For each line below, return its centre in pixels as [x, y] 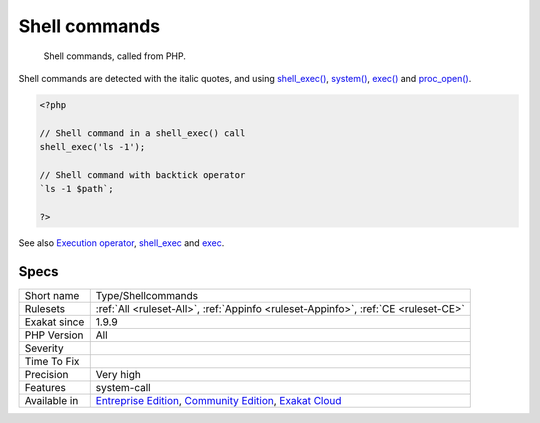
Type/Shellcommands [147, 295]
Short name [52, 295]
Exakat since [54, 322]
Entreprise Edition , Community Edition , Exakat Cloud [218, 400]
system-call [123, 387]
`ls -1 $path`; [76, 189]
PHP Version [54, 335]
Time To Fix [52, 361]
